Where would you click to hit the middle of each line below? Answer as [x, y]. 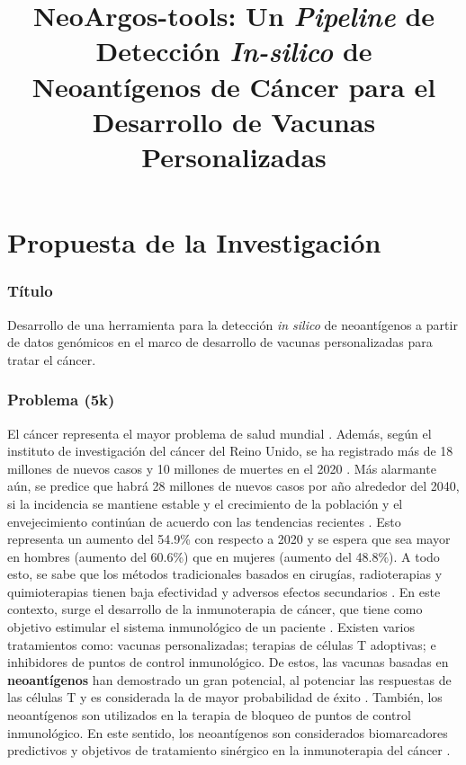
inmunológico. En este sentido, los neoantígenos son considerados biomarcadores [228, 732]
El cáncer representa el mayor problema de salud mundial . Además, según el [220, 433]
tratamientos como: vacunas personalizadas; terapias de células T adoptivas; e [222, 644]
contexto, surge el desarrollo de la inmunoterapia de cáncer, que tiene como [215, 609]
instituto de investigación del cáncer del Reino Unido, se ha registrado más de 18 [230, 451]
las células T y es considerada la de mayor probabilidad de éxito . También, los [225, 697]
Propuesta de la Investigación [194, 242]
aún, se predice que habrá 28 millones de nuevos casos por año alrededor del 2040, [233, 486]
